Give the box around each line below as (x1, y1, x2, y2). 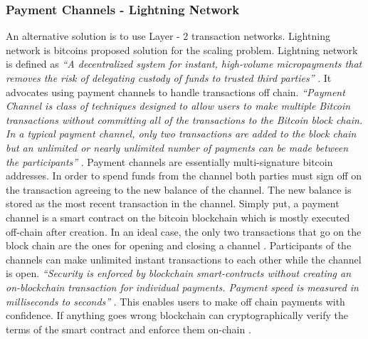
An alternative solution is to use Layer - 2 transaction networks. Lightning (6, 28, 330, 43)
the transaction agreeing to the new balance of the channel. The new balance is (6, 182, 352, 197)
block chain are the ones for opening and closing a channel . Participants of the (6, 238, 352, 253)
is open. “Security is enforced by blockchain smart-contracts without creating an (6, 266, 352, 281)
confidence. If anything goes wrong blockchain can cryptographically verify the (6, 308, 348, 323)
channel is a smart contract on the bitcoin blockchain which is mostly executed (6, 209, 350, 224)
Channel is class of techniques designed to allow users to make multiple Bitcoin (6, 98, 351, 113)
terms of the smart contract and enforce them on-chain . (6, 321, 251, 336)
